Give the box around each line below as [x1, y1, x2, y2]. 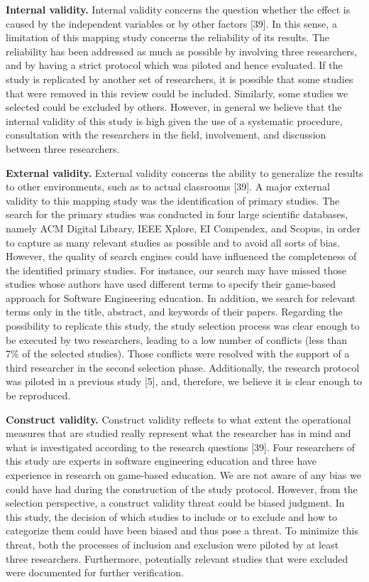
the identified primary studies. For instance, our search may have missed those [6, 262, 347, 277]
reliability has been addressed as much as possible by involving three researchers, [6, 43, 358, 58]
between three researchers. [6, 141, 120, 156]
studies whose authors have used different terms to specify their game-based [6, 276, 336, 291]
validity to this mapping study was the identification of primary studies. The [6, 193, 340, 208]
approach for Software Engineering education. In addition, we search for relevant [6, 290, 356, 305]
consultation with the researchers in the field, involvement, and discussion [6, 127, 326, 142]
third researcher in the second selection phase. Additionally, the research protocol [6, 360, 360, 374]
